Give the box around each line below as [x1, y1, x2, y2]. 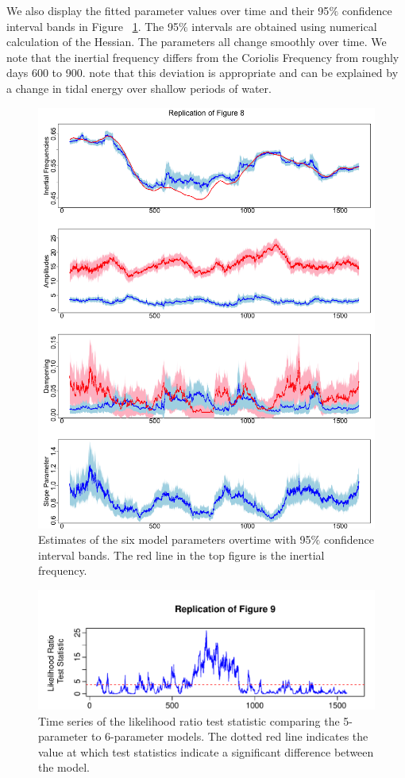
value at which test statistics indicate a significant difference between [38, 743, 374, 760]
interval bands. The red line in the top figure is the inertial [38, 546, 325, 563]
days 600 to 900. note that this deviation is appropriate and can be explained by [6, 64, 399, 81]
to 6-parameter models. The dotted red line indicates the [91, 728, 368, 745]
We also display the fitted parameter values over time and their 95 [6, 2, 330, 18]
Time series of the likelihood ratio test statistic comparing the [38, 712, 340, 729]
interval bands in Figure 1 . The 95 [6, 17, 179, 34]
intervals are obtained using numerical [191, 17, 377, 34]
